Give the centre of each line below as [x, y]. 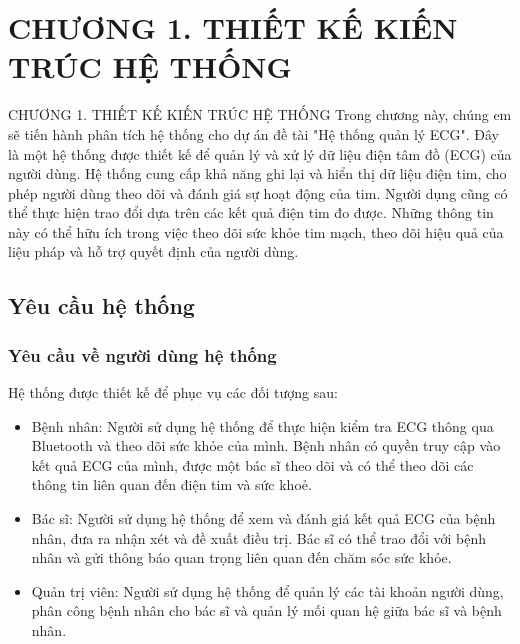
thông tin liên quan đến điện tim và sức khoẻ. [171, 484]
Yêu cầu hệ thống [101, 305]
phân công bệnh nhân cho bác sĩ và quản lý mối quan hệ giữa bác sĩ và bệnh [266, 610]
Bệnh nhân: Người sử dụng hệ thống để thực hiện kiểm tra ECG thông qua [262, 425]
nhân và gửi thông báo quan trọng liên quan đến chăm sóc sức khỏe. [241, 557]
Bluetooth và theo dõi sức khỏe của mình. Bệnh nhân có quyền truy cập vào [266, 445]
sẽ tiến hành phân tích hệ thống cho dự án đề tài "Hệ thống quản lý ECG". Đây [253, 133]
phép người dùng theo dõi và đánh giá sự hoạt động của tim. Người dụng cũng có [258, 192]
